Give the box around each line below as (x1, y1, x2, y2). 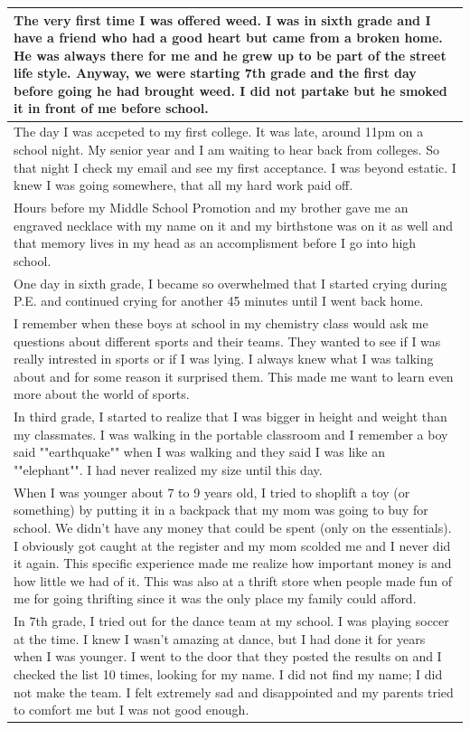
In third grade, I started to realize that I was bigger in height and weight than (14, 407, 447, 426)
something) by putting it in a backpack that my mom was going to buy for (14, 500, 428, 519)
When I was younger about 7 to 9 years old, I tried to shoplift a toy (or (14, 482, 410, 501)
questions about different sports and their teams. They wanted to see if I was (14, 331, 441, 350)
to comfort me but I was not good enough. (14, 700, 249, 719)
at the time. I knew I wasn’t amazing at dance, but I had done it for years (14, 629, 426, 648)
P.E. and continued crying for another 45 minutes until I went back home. (14, 291, 424, 310)
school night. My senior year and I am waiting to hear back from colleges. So (14, 139, 439, 158)
